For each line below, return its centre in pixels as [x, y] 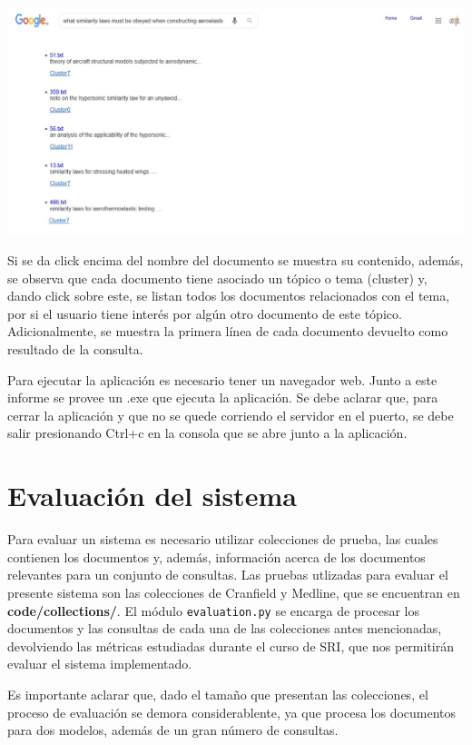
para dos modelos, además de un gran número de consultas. [173, 730]
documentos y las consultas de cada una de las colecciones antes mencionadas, [225, 628]
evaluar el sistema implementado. [100, 664]
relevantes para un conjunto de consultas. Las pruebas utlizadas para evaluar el [228, 575]
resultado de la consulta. [75, 349]
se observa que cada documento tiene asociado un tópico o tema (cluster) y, [217, 278]
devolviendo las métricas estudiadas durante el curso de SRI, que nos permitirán [231, 646]
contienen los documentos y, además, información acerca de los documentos [216, 556]
